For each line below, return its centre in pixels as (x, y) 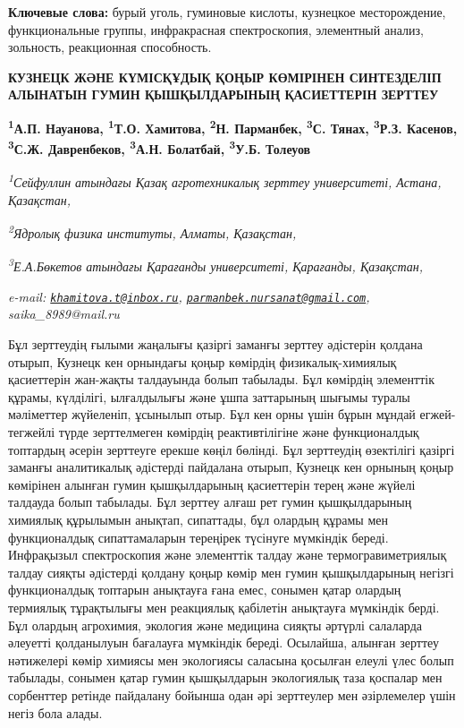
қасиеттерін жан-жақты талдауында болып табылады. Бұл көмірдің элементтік (221, 379)
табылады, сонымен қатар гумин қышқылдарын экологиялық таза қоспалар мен (225, 677)
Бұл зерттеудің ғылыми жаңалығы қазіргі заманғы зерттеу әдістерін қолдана (215, 344)
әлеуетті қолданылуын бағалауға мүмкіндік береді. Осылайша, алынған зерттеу (224, 642)
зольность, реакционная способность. (110, 47)
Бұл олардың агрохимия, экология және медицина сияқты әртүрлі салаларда (215, 625)
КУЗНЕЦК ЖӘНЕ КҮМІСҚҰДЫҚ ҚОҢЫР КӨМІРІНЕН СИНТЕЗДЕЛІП (225, 77)
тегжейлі (32, 432)
